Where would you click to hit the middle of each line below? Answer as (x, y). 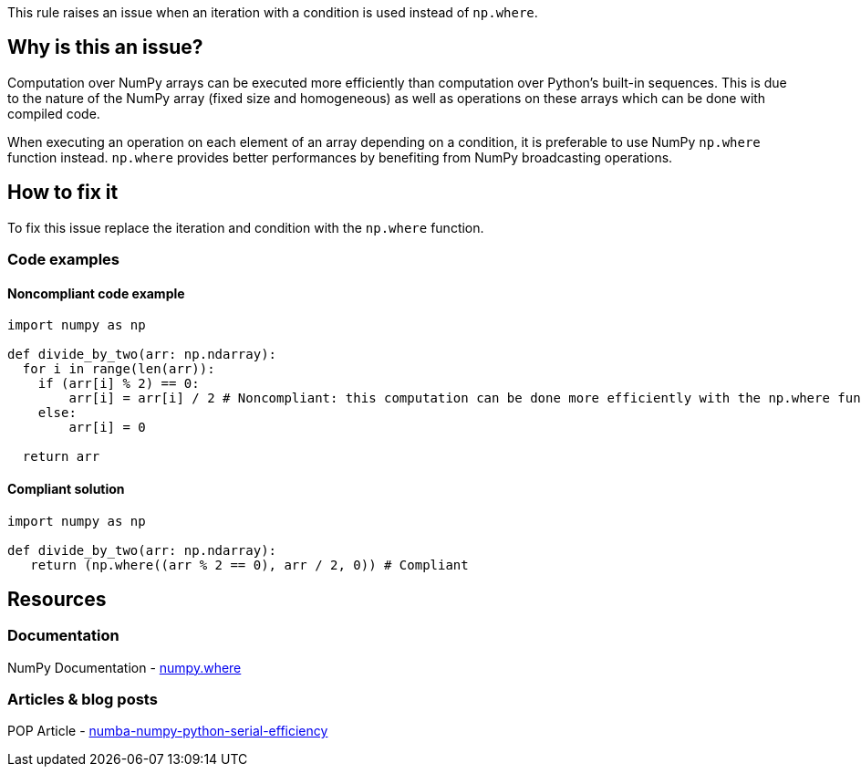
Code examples (64, 260)
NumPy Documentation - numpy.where (124, 667)
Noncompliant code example (96, 293)
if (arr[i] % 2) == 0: (119, 384)
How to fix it (63, 193)
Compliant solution (66, 488)
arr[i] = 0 (107, 428)
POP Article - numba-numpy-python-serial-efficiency (168, 731)
